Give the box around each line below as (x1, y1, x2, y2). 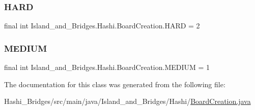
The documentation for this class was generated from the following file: (4, 79, 225, 89)
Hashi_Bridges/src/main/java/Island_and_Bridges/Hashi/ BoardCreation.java (4, 96, 251, 106)
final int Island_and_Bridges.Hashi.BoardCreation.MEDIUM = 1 (4, 62, 210, 72)
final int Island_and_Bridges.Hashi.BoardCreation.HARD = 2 (4, 20, 200, 31)
